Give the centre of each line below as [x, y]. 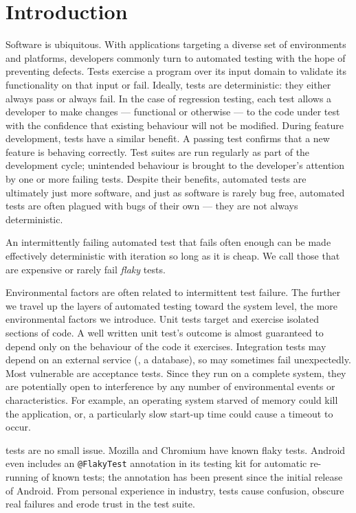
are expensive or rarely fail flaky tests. [86, 269]
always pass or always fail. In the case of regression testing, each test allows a [169, 98]
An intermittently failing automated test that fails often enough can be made [168, 242]
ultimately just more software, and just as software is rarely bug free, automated [175, 192]
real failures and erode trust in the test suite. [100, 504]
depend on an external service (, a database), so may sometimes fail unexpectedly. [178, 360]
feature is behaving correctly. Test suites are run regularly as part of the [158, 151]
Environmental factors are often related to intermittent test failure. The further [173, 292]
